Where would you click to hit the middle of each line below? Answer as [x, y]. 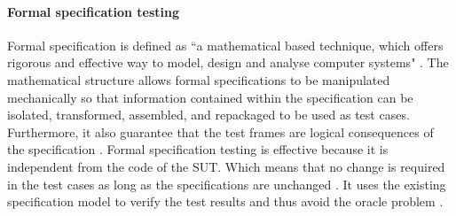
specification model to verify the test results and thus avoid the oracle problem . [225, 201]
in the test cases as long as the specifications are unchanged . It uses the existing [227, 184]
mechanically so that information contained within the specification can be [210, 97]
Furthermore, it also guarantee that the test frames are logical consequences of [220, 131]
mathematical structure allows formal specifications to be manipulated [199, 79]
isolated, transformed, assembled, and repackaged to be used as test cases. [208, 115]
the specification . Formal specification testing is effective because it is [198, 149]
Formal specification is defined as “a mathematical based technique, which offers [225, 45]
